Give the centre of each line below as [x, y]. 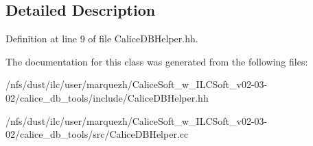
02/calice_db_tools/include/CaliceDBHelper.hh [107, 97]
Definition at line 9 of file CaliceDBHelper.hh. [102, 39]
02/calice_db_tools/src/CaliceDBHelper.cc [97, 134]
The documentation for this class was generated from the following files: [157, 61]
